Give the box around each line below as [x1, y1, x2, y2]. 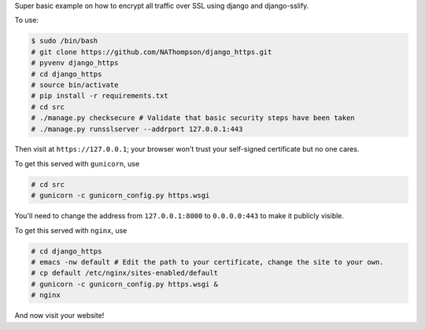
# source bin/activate [31, 80, 119, 90]
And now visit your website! [14, 311, 105, 320]
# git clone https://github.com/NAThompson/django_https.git [31, 47, 272, 57]
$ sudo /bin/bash [31, 36, 98, 46]
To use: [14, 16, 39, 25]
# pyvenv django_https [31, 59, 119, 68]
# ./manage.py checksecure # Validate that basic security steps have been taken [31, 114, 356, 122]
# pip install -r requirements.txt [31, 91, 168, 101]
